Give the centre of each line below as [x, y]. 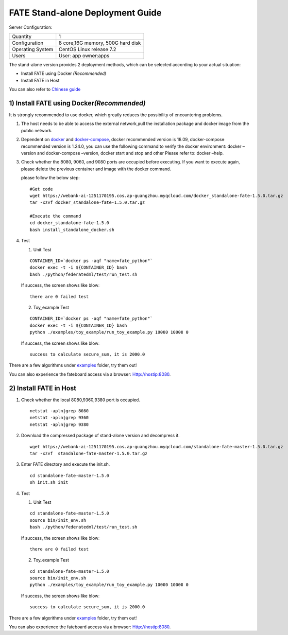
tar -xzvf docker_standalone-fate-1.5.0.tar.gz [87, 203]
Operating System [33, 49]
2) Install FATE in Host [42, 388]
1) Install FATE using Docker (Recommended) [77, 103]
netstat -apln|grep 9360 [59, 418]
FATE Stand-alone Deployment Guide [85, 13]
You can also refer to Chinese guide [45, 89]
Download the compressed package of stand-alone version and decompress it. [100, 436]
